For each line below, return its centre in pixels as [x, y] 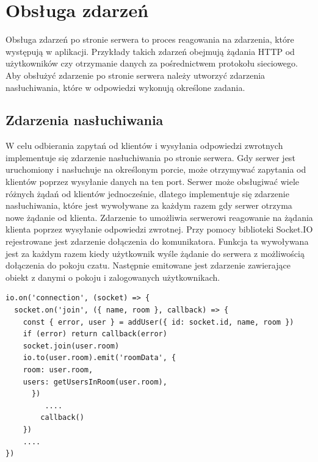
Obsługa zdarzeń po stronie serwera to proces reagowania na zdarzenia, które [150, 39]
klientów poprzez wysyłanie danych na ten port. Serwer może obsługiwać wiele [153, 182]
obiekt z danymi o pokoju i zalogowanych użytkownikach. [113, 277]
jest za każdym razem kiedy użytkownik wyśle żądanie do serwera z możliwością [155, 253]
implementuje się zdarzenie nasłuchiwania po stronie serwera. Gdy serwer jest [150, 157]
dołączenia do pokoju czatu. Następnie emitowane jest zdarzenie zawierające [148, 265]
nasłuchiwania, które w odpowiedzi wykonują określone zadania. [125, 87]
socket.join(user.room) [71, 346]
